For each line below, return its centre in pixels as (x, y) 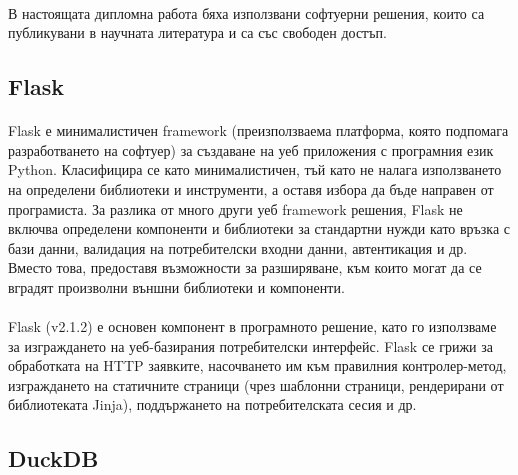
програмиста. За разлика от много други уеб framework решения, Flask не (235, 208)
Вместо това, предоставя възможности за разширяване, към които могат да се (245, 267)
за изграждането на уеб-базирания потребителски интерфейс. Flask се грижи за (250, 345)
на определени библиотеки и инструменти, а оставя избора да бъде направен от (251, 188)
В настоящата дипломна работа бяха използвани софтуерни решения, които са (246, 12)
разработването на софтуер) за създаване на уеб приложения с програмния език (251, 149)
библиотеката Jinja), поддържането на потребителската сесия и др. (212, 404)
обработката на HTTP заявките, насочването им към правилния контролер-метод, (257, 365)
